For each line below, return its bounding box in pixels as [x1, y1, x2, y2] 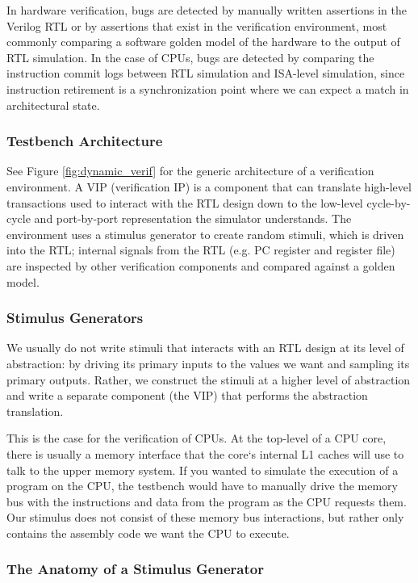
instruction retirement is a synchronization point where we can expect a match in [6, 80, 409, 97]
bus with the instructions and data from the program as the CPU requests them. [6, 493, 407, 510]
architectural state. [6, 96, 100, 113]
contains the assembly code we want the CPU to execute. [6, 524, 290, 541]
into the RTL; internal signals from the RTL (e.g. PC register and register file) [6, 241, 395, 258]
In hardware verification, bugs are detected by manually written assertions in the [6, 2, 407, 18]
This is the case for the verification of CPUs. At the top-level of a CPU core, [6, 430, 387, 447]
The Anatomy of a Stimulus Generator [6, 559, 264, 579]
